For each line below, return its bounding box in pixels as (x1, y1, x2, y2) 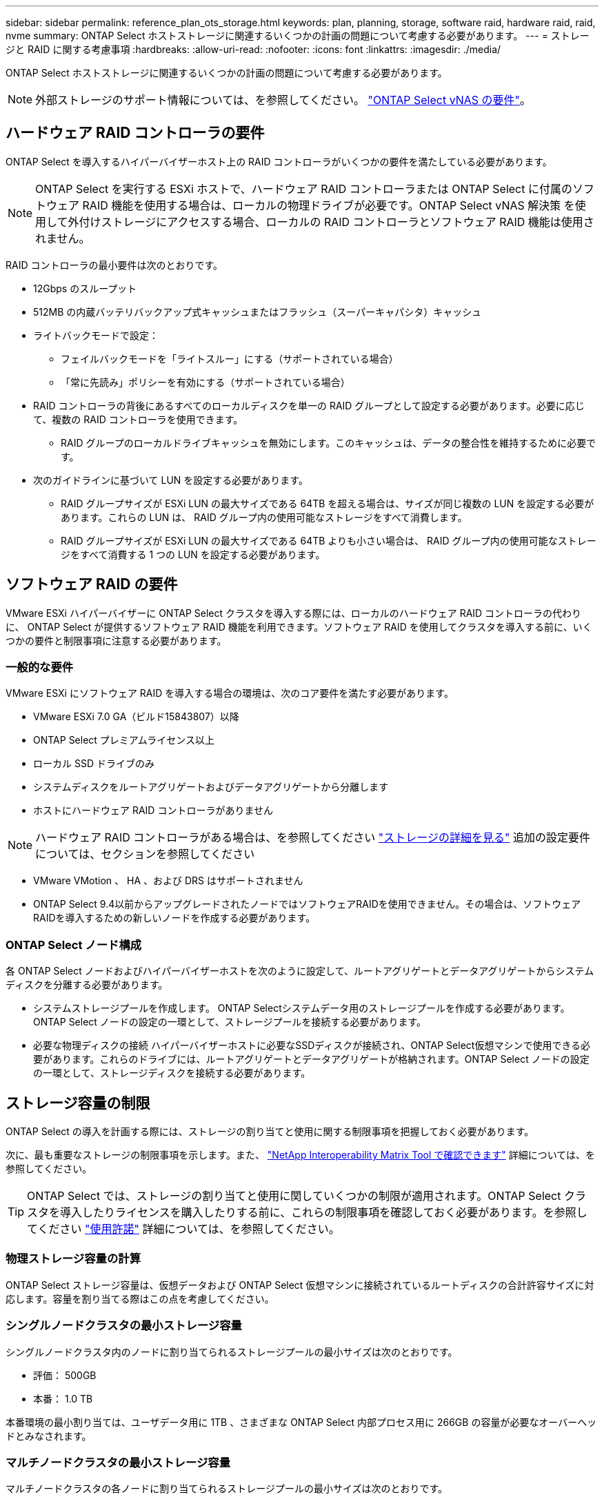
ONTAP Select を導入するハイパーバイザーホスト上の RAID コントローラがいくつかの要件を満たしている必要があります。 (6, 155, 552, 167)
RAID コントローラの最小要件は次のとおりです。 (6, 258, 223, 271)
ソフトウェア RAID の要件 (6, 575, 178, 593)
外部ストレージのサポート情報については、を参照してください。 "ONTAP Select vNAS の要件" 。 (35, 93, 532, 107)
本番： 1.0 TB (33, 1392, 93, 1405)
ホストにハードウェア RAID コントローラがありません (33, 804, 273, 817)
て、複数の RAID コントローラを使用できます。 (33, 413, 243, 425)
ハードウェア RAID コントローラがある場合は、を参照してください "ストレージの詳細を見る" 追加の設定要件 (35, 830, 590, 845)
